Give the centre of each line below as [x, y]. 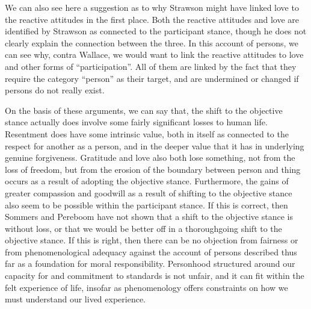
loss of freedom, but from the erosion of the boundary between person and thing [153, 169]
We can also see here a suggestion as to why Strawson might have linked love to [152, 7]
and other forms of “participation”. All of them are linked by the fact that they [151, 66]
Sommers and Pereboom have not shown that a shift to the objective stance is [149, 217]
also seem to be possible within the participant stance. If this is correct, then [146, 204]
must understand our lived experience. [75, 299]
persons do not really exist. [55, 90]
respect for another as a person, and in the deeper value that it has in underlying [155, 145]
